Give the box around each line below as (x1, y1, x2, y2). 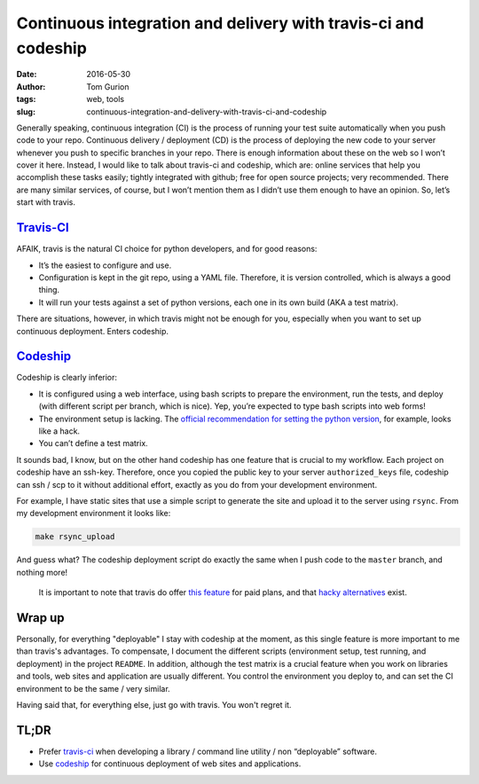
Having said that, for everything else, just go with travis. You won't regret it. (16, 699, 292, 710)
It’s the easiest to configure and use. (38, 260, 172, 270)
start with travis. (16, 197, 75, 208)
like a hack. (38, 426, 80, 436)
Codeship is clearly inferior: (16, 372, 118, 383)
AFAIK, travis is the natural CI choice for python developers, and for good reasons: (16, 244, 318, 255)
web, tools (86, 94, 124, 105)
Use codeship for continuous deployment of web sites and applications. (38, 758, 302, 769)
